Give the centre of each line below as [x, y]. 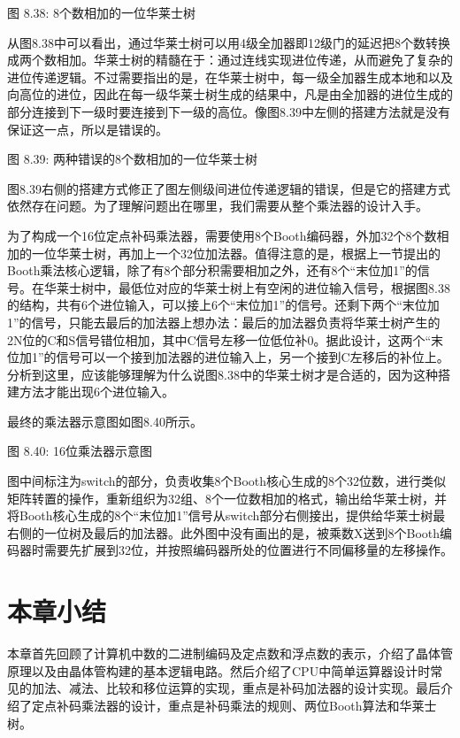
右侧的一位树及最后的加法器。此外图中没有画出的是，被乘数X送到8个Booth [224, 532]
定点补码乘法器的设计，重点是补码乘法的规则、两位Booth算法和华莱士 [234, 705]
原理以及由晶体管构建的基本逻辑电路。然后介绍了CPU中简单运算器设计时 [219, 670]
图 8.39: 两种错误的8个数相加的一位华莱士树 [133, 159]
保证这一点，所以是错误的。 [88, 129]
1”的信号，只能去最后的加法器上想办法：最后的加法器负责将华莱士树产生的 [224, 322]
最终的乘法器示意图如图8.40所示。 [105, 421]
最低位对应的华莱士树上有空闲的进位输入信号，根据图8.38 [284, 287]
